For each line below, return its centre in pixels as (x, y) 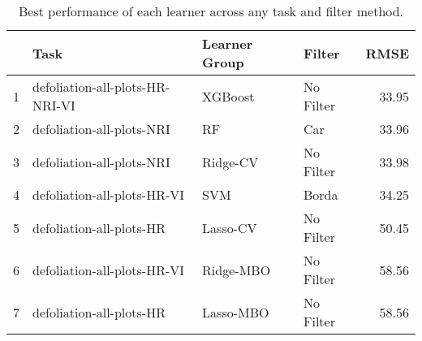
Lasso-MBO (236, 312)
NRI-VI (54, 105)
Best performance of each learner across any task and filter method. (211, 11)
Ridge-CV (230, 162)
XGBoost (228, 96)
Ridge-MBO (237, 270)
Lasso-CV (230, 227)
